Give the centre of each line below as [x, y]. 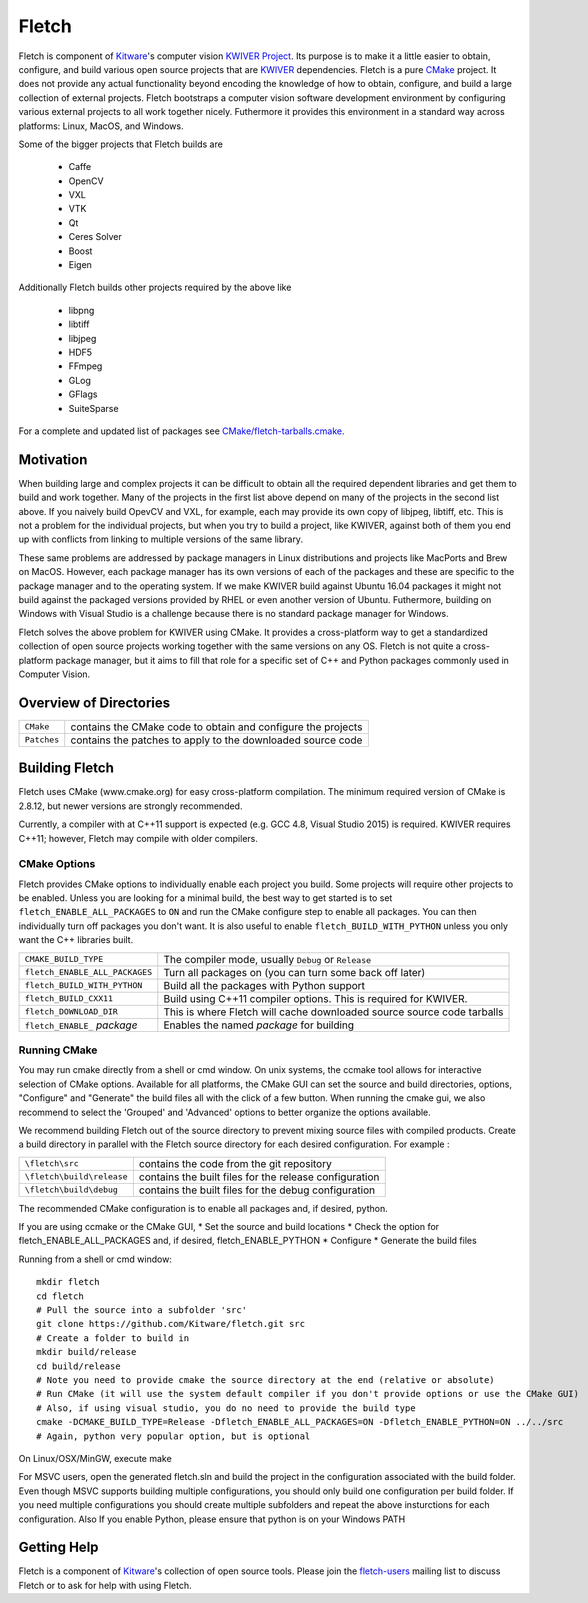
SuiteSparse [93, 408]
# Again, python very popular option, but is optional [173, 1436]
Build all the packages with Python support [264, 985]
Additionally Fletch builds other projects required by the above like [155, 287]
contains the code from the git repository [235, 1163]
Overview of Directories [94, 702]
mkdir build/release [86, 1352]
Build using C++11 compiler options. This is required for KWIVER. [315, 998]
